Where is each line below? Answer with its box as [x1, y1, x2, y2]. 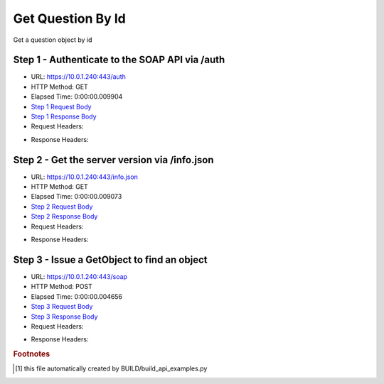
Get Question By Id [13, 11, 126, 26]
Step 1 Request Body [31, 102, 92, 111]
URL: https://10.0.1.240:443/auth [31, 72, 126, 81]
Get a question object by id [13, 35, 92, 44]
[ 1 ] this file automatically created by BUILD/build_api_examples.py [15, 364, 208, 373]
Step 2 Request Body [31, 202, 93, 211]
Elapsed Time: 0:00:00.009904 [31, 92, 123, 101]
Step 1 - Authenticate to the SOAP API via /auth [13, 54, 225, 66]
